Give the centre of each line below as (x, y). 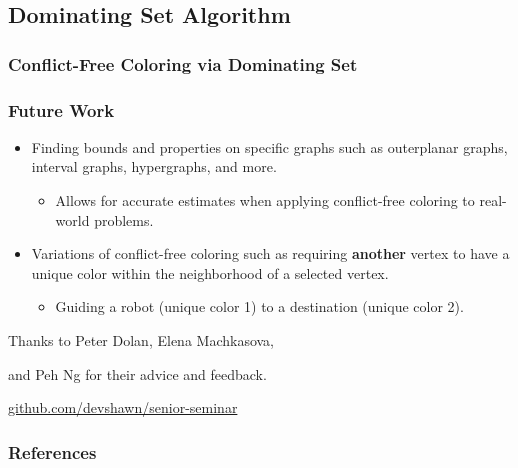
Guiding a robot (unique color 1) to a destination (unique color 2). (259, 306)
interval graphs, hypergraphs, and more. (154, 166)
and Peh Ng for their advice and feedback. (137, 373)
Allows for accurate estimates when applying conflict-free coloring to (265, 200)
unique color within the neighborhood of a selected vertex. (210, 272)
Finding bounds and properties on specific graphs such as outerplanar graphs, (269, 146)
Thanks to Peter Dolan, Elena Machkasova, (141, 340)
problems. (124, 219)
